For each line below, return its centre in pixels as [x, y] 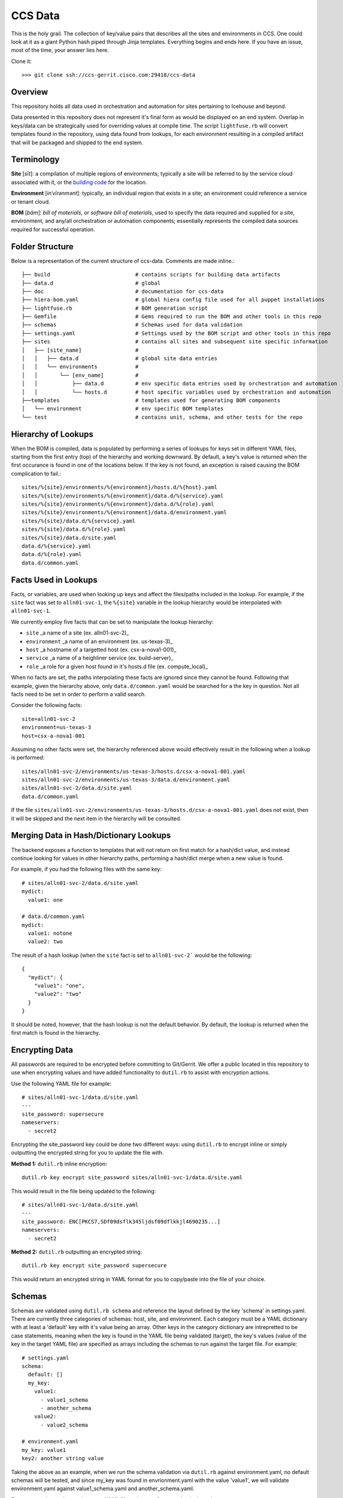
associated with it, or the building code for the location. [79, 182]
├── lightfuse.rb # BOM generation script [115, 308]
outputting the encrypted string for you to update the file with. [87, 1153]
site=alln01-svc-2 [49, 719]
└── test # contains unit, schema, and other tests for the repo [162, 417]
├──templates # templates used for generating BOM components [151, 400]
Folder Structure [43, 247]
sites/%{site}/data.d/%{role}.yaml [74, 529]
